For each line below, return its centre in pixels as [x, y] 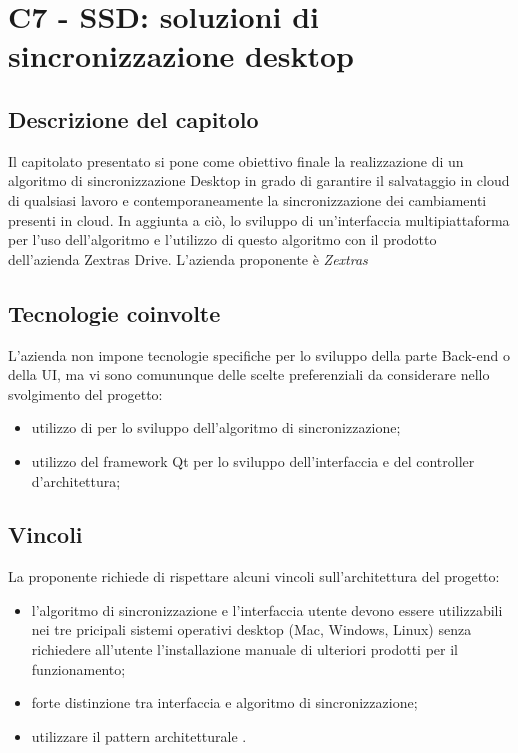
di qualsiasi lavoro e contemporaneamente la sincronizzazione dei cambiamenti [247, 199]
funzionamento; [78, 668]
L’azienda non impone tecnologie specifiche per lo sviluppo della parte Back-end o [259, 354]
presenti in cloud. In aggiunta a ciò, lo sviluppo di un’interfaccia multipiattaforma [259, 219]
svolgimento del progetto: [85, 393]
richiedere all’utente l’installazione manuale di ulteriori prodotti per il [244, 649]
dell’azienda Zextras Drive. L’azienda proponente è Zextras [188, 258]
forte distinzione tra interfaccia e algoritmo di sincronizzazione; [224, 702]
